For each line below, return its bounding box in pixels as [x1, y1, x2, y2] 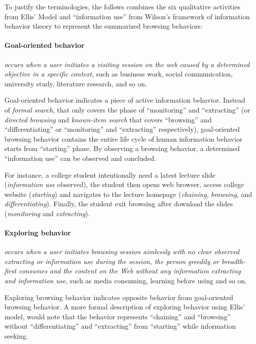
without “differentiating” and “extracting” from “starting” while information [4, 321, 236, 331]
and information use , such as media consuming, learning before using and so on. [4, 275, 247, 286]
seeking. [4, 331, 28, 341]
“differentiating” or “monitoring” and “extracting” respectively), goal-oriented [4, 124, 240, 134]
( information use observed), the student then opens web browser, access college [4, 179, 244, 190]
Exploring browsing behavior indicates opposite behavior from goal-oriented [4, 292, 233, 302]
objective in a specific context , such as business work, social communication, [4, 69, 233, 79]
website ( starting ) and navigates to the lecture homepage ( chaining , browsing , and [4, 189, 253, 199]
